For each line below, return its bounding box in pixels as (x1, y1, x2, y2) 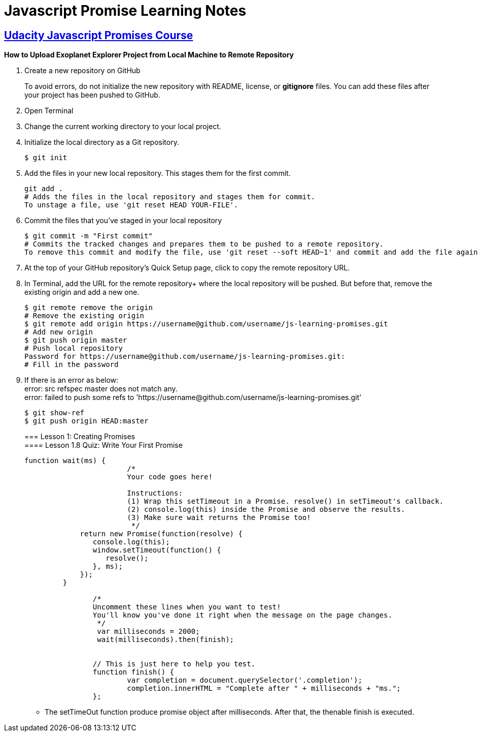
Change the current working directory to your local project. (24, 122, 221, 131)
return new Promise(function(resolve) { (80, 530, 243, 538)
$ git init (24, 154, 67, 162)
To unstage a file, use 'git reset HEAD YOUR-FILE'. (24, 201, 238, 209)
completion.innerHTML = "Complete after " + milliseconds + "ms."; (127, 684, 401, 693)
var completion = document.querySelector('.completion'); (127, 676, 362, 685)
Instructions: (127, 489, 183, 498)
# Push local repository (24, 344, 123, 353)
